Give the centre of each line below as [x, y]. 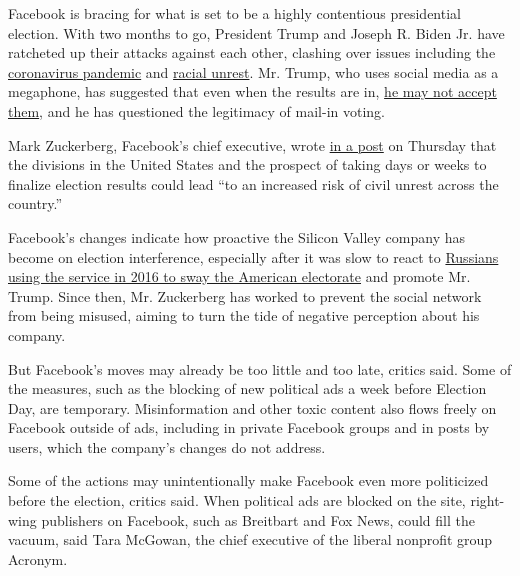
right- [487, 500]
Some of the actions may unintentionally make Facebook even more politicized [248, 480]
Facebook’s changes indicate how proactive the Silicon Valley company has [237, 236]
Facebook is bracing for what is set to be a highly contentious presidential [234, 13]
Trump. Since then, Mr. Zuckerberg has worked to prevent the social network [245, 295]
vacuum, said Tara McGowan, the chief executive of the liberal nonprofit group [250, 539]
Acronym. [38, 558]
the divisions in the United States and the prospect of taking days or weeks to [247, 164]
